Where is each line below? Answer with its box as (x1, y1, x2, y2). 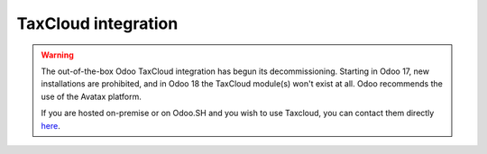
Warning (41, 50, 74, 60)
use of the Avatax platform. (41, 91, 142, 102)
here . (41, 120, 60, 131)
